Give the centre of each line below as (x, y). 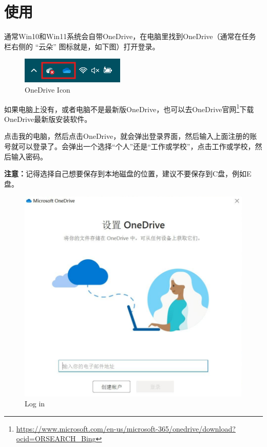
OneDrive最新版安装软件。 (48, 119)
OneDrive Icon (47, 89)
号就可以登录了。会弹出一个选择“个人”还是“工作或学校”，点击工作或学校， (130, 146)
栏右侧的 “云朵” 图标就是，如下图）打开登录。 (82, 46)
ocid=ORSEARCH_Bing (56, 439)
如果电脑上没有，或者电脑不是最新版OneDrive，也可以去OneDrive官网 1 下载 (129, 108)
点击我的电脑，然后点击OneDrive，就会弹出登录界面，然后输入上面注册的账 (131, 136)
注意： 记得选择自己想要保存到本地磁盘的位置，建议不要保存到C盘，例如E (128, 174)
